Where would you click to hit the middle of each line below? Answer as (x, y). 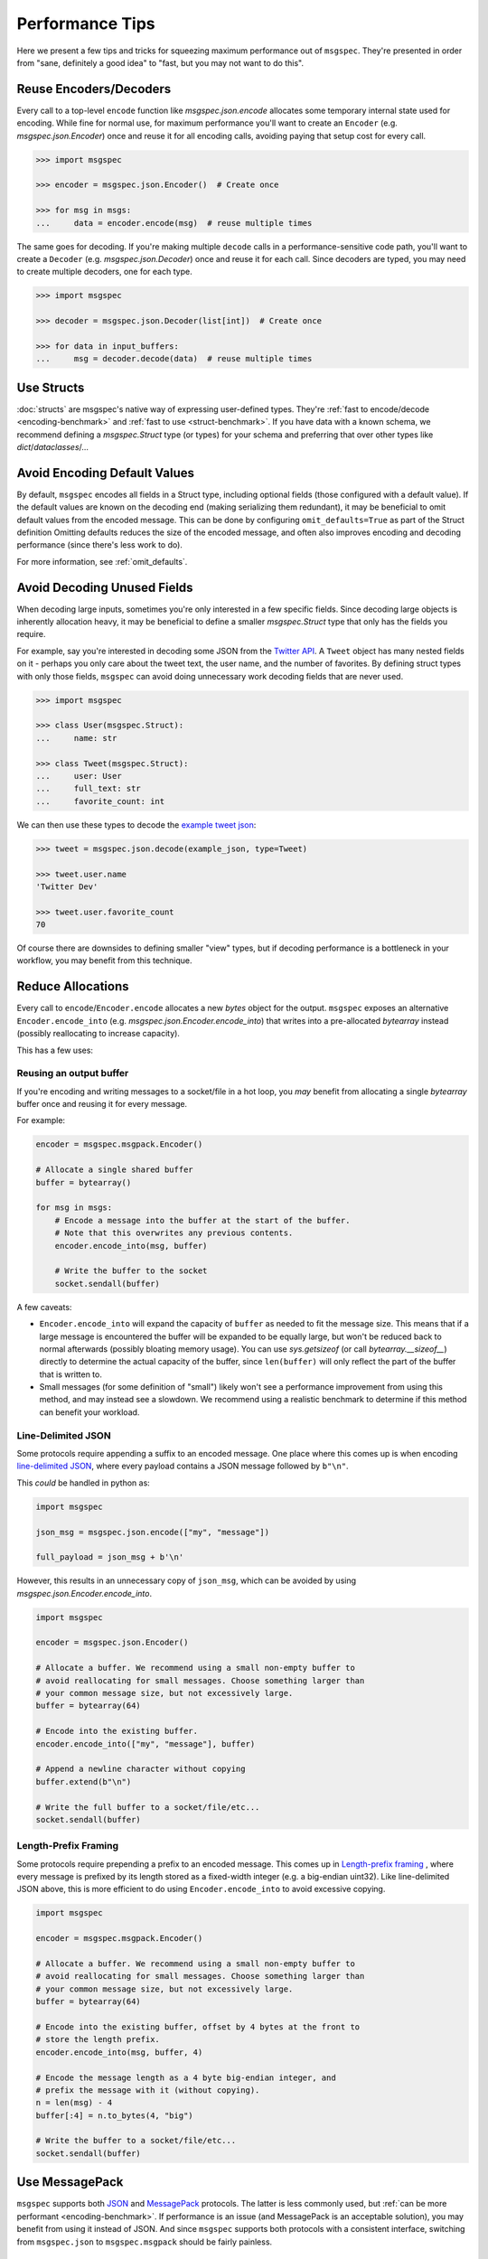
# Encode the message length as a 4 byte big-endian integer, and (186, 2077)
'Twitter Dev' (67, 886)
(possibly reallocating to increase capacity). (99, 1034)
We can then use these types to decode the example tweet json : (136, 825)
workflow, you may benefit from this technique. (105, 961)
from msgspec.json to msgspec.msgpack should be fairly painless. (145, 2242)
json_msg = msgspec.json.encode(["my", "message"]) (153, 1532)
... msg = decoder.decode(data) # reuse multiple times (174, 359)
